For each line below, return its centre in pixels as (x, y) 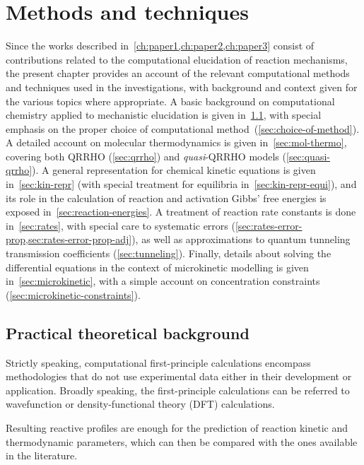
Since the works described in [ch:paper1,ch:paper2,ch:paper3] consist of (160, 46)
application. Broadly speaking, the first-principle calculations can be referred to (178, 390)
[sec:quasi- (308, 156)
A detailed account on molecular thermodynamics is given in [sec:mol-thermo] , (176, 142)
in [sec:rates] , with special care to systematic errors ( (121, 225)
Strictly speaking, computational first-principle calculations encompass (158, 362)
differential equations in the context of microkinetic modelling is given (157, 267)
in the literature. (42, 455)
